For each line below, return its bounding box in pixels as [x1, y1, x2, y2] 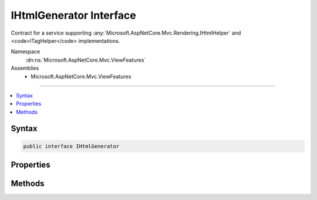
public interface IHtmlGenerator [23, 143, 120, 150]
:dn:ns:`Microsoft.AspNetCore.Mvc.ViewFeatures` [25, 56, 146, 63]
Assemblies [11, 65, 39, 72]
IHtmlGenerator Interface [11, 9, 136, 22]
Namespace [11, 48, 41, 55]
